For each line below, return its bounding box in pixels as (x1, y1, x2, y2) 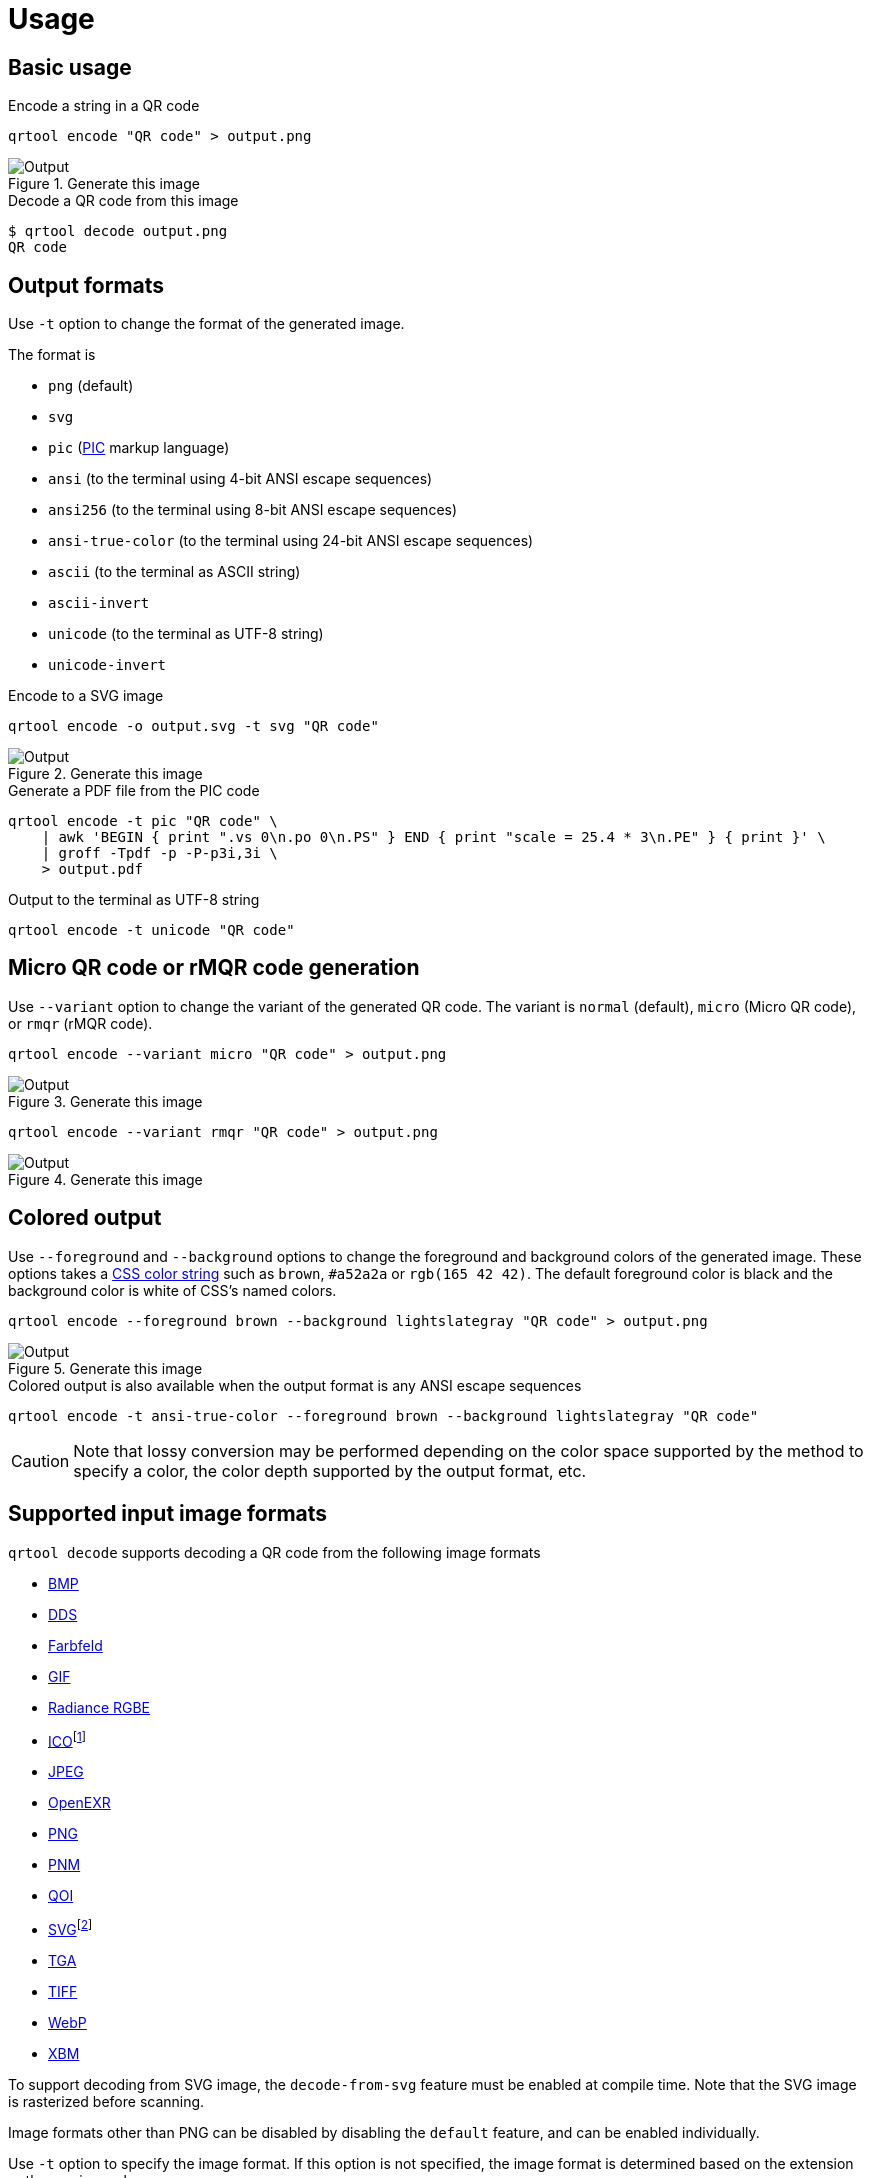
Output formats (8, 272, 165, 298)
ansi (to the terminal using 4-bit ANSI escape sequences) (48, 470, 433, 488)
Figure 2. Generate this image (8, 765, 203, 783)
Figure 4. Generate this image (8, 1170, 203, 1188)
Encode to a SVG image (8, 687, 164, 705)
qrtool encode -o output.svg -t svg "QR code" (8, 718, 379, 735)
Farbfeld (48, 1636, 103, 1654)
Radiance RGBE (48, 1698, 151, 1716)
